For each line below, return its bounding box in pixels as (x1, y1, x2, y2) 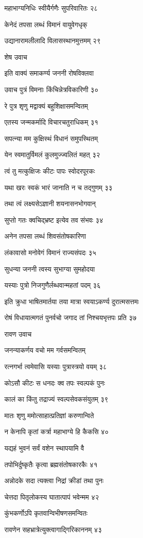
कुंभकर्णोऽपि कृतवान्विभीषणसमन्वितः (4, 508, 88, 518)
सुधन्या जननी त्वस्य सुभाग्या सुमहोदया (4, 263, 95, 274)
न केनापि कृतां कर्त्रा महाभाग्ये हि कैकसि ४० (4, 426, 109, 437)
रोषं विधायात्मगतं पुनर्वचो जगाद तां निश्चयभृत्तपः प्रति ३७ (4, 312, 137, 323)
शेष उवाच (4, 51, 28, 62)
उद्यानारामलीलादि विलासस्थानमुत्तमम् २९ (4, 35, 101, 46)
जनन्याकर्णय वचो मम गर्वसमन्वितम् (4, 345, 86, 355)
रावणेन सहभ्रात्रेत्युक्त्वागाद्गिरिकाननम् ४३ (4, 524, 102, 534)
